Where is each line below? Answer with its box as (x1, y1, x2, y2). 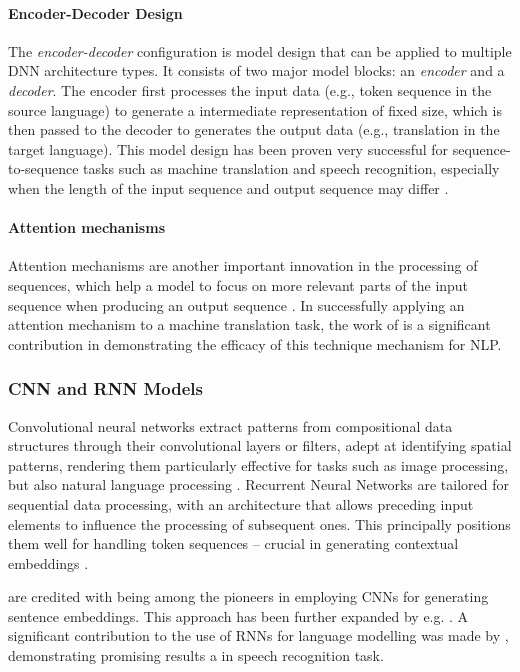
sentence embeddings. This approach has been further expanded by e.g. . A (8, 605, 469, 626)
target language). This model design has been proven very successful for (8, 138, 449, 159)
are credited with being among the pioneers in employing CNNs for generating (8, 586, 489, 607)
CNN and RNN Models (8, 376, 203, 401)
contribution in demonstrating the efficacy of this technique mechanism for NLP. (8, 333, 502, 354)
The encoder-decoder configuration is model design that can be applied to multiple (8, 40, 512, 61)
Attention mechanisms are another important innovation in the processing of (8, 255, 478, 276)
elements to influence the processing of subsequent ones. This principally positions (8, 513, 511, 534)
